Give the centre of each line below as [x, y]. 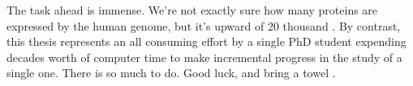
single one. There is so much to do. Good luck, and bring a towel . [171, 73]
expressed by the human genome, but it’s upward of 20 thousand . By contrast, [204, 25]
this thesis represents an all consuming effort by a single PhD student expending [206, 41]
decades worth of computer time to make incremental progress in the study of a [204, 57]
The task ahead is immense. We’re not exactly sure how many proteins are [192, 10]
